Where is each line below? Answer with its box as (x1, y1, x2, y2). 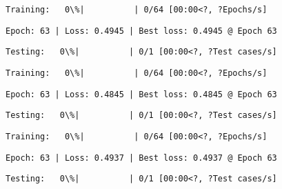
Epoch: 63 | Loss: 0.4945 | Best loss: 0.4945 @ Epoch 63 (6, 26, 277, 36)
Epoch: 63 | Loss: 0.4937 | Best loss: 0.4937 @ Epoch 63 (6, 152, 277, 163)
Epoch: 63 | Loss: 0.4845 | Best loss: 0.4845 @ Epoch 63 (6, 89, 277, 99)
